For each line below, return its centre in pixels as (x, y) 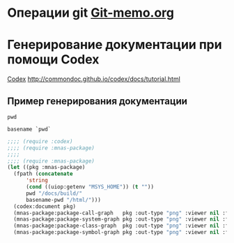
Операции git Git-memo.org (91, 13)
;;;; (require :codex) (40, 141)
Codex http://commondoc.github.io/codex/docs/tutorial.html (94, 79)
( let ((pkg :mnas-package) (46, 168)
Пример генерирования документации (97, 101)
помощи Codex (53, 60)
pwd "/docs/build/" (54, 193)
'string (37, 181)
